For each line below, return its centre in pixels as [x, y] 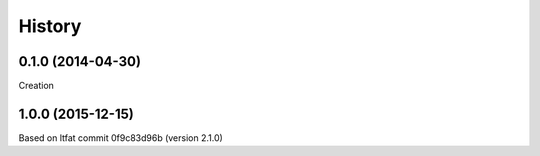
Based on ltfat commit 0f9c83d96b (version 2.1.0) [121, 137]
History [50, 26]
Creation [36, 86]
